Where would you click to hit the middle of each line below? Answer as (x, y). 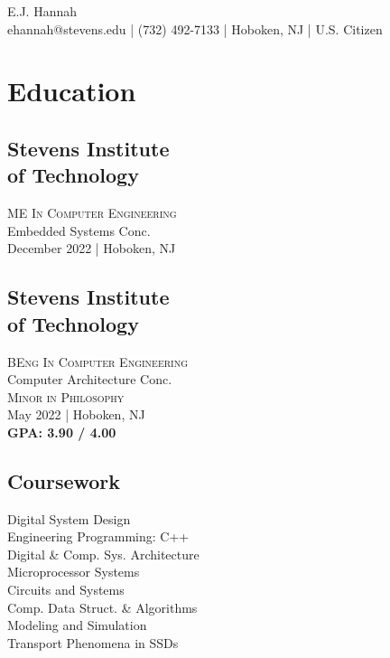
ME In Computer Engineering (92, 213)
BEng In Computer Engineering (98, 361)
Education (72, 91)
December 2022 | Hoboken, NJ (92, 248)
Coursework (64, 480)
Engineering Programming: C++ (98, 536)
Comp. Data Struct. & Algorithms (102, 607)
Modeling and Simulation (77, 625)
